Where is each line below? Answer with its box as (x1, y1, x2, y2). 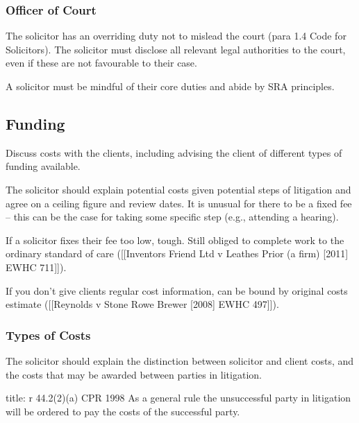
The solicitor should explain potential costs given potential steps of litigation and (6, 182, 351, 196)
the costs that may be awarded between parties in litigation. (6, 367, 262, 381)
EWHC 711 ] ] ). (6, 259, 67, 274)
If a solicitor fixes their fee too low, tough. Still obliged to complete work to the (6, 232, 344, 247)
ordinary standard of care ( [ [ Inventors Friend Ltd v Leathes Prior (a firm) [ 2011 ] (6, 246, 349, 261)
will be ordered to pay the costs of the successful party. (6, 404, 240, 418)
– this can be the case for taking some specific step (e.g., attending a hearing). (6, 209, 339, 224)
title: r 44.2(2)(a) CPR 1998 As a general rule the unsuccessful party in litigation (6, 390, 351, 405)
